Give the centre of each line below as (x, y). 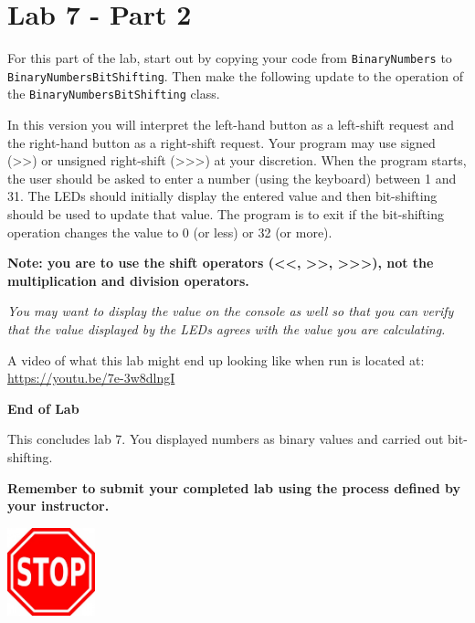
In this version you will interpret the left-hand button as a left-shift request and (231, 125)
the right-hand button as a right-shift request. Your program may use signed (222, 142)
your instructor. (58, 506)
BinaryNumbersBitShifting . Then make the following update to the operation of (235, 75)
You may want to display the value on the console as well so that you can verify (231, 311)
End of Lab (43, 408)
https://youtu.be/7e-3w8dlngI (91, 378)
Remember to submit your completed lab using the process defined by (234, 487)
